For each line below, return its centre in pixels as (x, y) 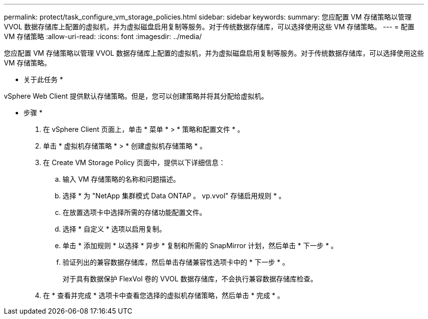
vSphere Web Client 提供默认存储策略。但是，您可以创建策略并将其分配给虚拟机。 (136, 96)
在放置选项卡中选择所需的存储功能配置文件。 (134, 212)
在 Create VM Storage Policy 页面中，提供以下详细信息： (134, 162)
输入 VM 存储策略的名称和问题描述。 (121, 179)
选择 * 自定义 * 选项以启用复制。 (114, 229)
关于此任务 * (43, 79)
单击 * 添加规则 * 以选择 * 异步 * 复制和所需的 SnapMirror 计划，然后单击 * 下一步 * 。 (200, 245)
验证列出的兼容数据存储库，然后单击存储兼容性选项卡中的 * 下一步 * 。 (176, 262)
